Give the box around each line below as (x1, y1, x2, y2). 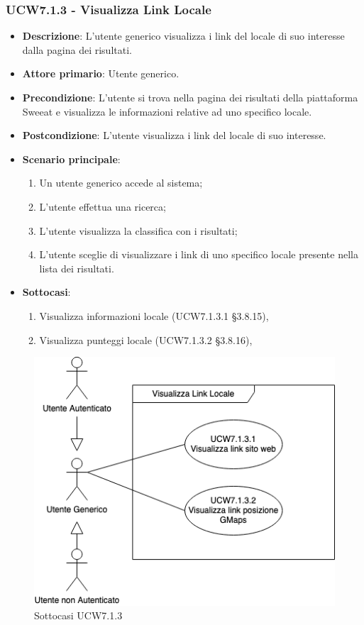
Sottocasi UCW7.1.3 (34, 608, 123, 623)
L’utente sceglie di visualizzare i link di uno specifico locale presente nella (39, 247, 358, 262)
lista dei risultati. (39, 260, 114, 275)
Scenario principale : (22, 151, 121, 166)
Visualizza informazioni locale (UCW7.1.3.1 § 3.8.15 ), (39, 308, 269, 323)
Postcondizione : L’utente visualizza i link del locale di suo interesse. (22, 128, 326, 143)
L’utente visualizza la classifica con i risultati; (39, 223, 238, 238)
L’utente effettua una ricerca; (39, 199, 166, 214)
